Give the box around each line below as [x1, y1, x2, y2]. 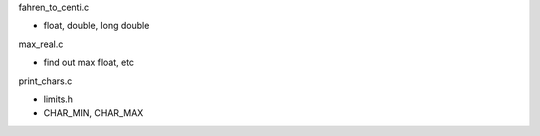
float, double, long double [43, 20, 150, 32]
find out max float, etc [43, 56, 135, 69]
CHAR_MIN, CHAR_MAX [43, 107, 144, 119]
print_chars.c [18, 75, 73, 87]
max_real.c [18, 38, 64, 50]
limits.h [43, 93, 74, 105]
